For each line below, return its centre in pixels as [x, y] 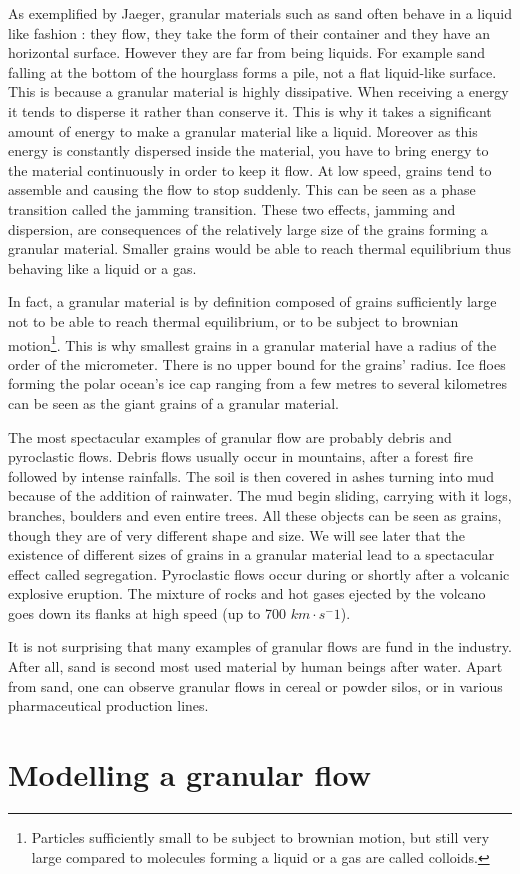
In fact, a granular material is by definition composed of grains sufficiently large [252, 301]
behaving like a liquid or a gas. [102, 267]
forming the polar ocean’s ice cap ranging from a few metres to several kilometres [258, 383]
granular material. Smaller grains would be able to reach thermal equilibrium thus [259, 248]
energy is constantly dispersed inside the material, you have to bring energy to [248, 150]
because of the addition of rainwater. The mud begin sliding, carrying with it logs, [260, 495]
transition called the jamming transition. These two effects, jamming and [232, 208]
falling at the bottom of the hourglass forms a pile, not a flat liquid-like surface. [252, 71]
